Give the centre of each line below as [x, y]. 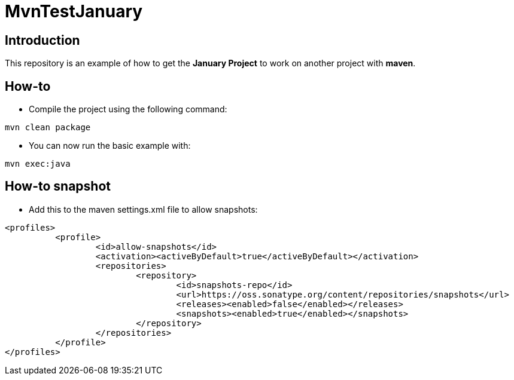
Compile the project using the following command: [128, 109]
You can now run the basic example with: [110, 146]
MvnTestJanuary [74, 11]
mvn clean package [48, 128]
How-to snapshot [58, 186]
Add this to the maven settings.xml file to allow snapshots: [143, 209]
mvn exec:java [38, 164]
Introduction [42, 40]
